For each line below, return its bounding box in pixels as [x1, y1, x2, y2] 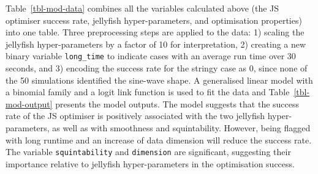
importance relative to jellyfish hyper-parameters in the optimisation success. [6, 157, 295, 170]
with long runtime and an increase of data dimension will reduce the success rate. [6, 133, 312, 146]
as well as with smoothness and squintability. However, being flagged [52, 121, 311, 134]
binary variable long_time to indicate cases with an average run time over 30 [6, 49, 296, 62]
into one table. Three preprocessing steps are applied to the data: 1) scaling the [6, 26, 305, 38]
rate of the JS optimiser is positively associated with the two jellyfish [6, 109, 265, 122]
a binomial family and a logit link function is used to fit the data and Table [6, 85, 290, 98]
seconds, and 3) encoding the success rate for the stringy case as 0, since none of [6, 62, 308, 74]
